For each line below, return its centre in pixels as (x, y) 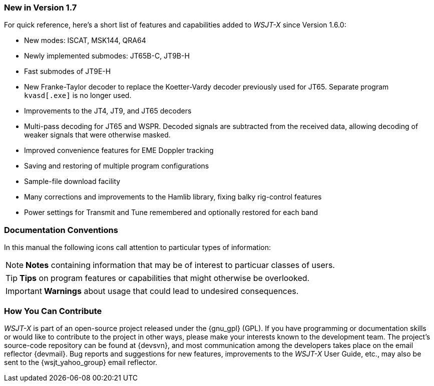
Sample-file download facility (72, 181)
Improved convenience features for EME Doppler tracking (119, 150)
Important (24, 291)
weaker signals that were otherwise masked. (97, 135)
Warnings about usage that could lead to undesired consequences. (171, 291)
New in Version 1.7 (41, 7)
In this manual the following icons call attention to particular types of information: (138, 247)
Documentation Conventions (61, 230)
